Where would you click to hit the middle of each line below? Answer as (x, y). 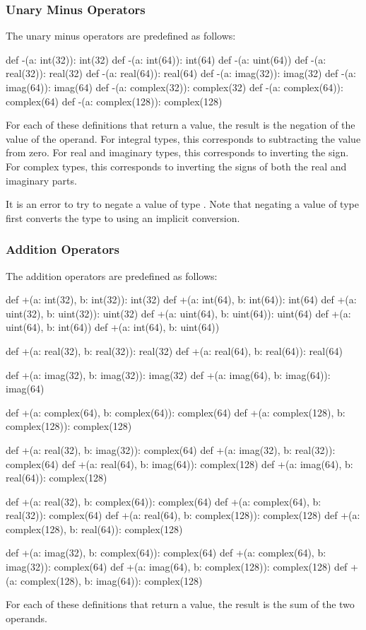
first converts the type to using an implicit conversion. (123, 217)
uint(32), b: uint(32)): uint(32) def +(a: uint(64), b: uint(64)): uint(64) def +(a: (178, 313)
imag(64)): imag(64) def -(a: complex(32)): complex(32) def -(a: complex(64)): (175, 87)
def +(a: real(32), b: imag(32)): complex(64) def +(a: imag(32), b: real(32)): (171, 449)
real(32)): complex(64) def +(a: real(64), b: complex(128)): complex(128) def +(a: (183, 515)
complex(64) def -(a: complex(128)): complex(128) (114, 101)
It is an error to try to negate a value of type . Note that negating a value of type (182, 204)
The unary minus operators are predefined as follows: (121, 36)
